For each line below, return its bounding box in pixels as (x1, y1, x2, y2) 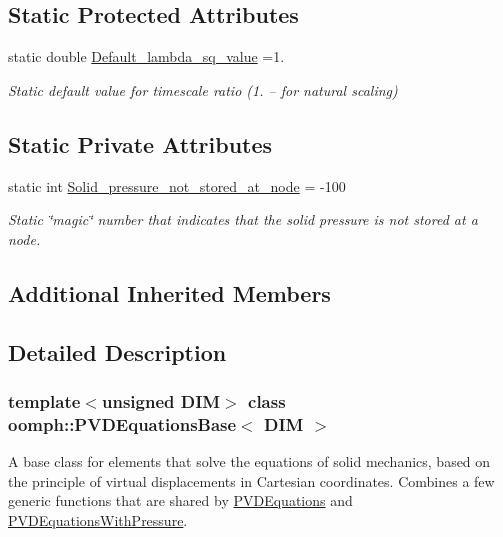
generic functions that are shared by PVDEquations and (8, 490, 353, 511)
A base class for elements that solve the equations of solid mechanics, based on (8, 451, 491, 472)
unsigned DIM (101, 388, 221, 413)
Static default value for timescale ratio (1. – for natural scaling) (8, 79, 398, 100)
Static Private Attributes (8, 128, 273, 159)
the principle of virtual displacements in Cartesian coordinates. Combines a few (8, 470, 495, 491)
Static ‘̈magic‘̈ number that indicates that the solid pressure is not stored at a (8, 209, 478, 230)
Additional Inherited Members (8, 277, 331, 308)
